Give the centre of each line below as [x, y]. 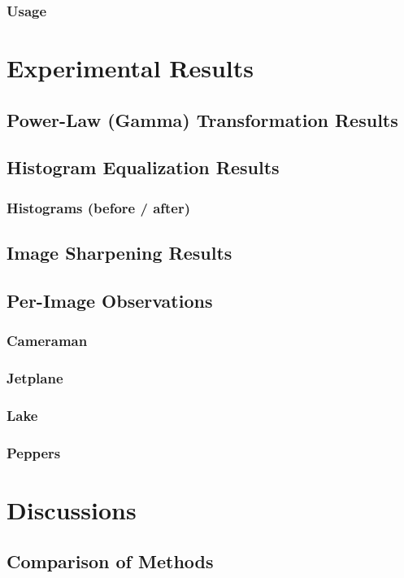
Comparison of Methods [110, 561]
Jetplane [35, 377]
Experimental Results [130, 68]
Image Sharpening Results [119, 253]
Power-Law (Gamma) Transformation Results [202, 119]
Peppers [34, 452]
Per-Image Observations [110, 300]
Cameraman [47, 341]
